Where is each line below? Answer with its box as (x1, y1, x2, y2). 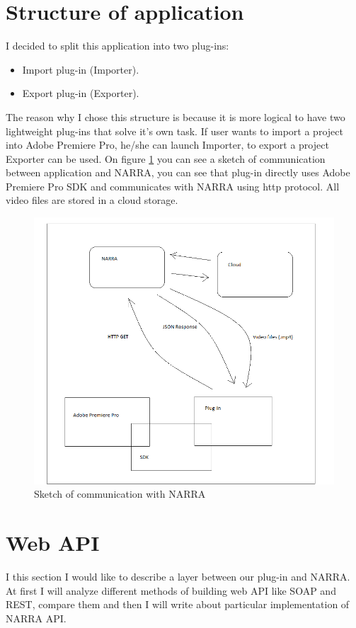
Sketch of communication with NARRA (34, 486, 206, 501)
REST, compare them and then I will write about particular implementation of (6, 597, 350, 612)
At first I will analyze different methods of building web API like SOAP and (6, 583, 336, 598)
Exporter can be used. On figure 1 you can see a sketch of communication (6, 151, 326, 166)
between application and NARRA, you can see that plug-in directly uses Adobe (6, 165, 350, 180)
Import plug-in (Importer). (22, 62, 139, 76)
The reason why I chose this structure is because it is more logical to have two (6, 109, 345, 124)
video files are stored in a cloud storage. (6, 193, 178, 207)
